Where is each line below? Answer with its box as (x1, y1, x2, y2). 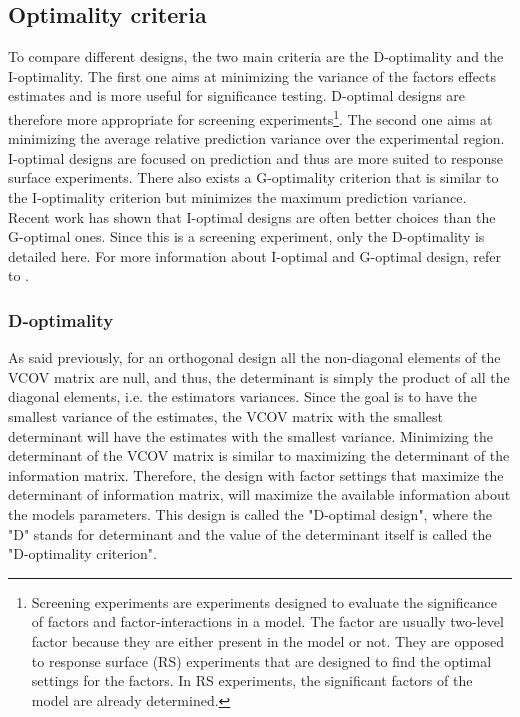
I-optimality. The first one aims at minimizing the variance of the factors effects (8, 65, 497, 86)
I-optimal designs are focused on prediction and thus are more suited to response (8, 147, 503, 168)
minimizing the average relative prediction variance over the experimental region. (8, 128, 505, 149)
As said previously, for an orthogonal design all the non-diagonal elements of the (8, 347, 501, 368)
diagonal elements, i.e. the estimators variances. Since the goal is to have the (8, 386, 478, 407)
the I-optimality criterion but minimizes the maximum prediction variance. (8, 187, 467, 208)
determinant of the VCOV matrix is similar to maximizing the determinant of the (8, 445, 510, 466)
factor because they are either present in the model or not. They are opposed (31, 630, 504, 651)
